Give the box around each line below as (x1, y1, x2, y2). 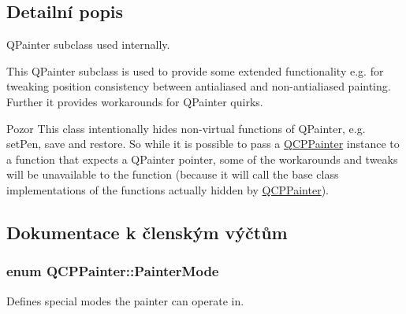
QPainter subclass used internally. (6, 36, 170, 53)
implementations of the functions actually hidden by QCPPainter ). (6, 181, 329, 198)
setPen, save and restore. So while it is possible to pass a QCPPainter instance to (6, 135, 400, 152)
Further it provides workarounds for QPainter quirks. (6, 93, 263, 109)
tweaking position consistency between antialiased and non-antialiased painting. (6, 78, 391, 94)
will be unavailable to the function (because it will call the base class (6, 166, 339, 183)
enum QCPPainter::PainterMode (6, 261, 219, 281)
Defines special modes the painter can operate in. (6, 292, 244, 308)
